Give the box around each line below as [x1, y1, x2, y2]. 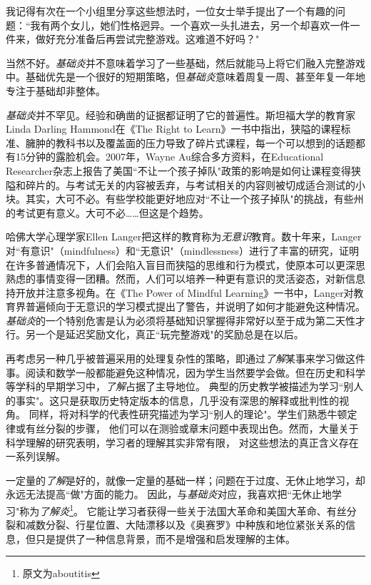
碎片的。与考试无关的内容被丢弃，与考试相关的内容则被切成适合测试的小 [25, 177, 365, 192]
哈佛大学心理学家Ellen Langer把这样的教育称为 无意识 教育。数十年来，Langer [6, 229, 362, 244]
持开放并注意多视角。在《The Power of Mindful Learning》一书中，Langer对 [6, 285, 354, 300]
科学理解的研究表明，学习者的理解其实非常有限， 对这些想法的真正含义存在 [6, 434, 359, 449]
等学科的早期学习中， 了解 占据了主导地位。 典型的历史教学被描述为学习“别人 [6, 379, 364, 394]
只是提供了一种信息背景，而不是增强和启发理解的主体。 [35, 531, 295, 546]
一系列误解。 [6, 449, 66, 464]
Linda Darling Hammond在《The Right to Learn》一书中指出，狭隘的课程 [6, 121, 341, 136]
